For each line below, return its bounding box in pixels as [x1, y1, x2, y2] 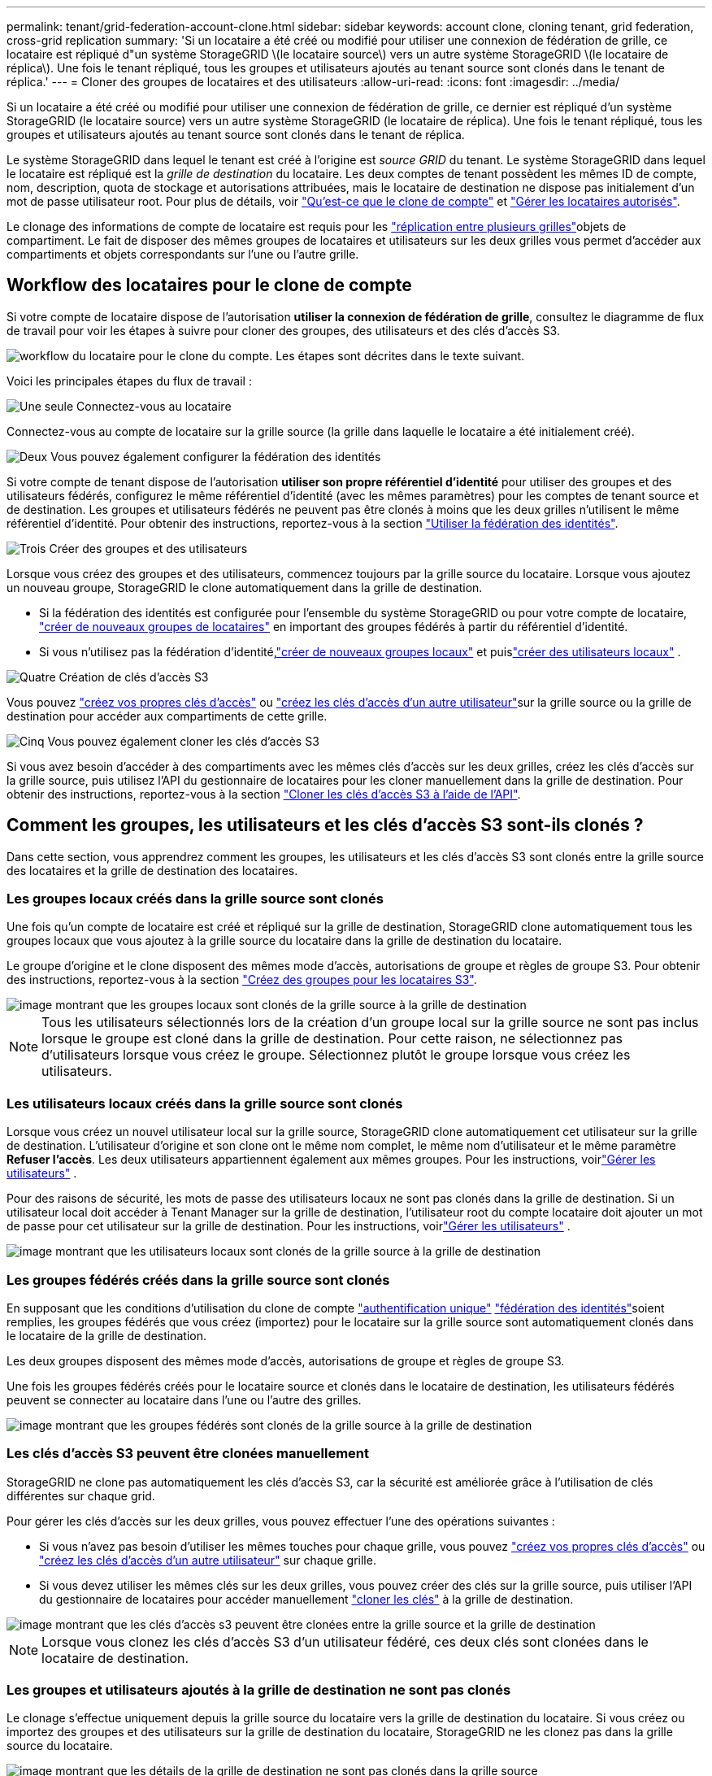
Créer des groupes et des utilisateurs [49, 541, 248, 555]
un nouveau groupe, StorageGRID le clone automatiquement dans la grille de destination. [7, 580, 483, 594]
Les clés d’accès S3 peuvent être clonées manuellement [7, 1445, 369, 1462]
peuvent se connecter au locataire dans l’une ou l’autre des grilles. [7, 1392, 362, 1407]
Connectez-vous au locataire [76, 398, 232, 413]
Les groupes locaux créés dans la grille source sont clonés [7, 890, 384, 908]
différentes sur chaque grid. [7, 1488, 155, 1503]
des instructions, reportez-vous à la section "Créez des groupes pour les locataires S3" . [7, 973, 477, 987]
